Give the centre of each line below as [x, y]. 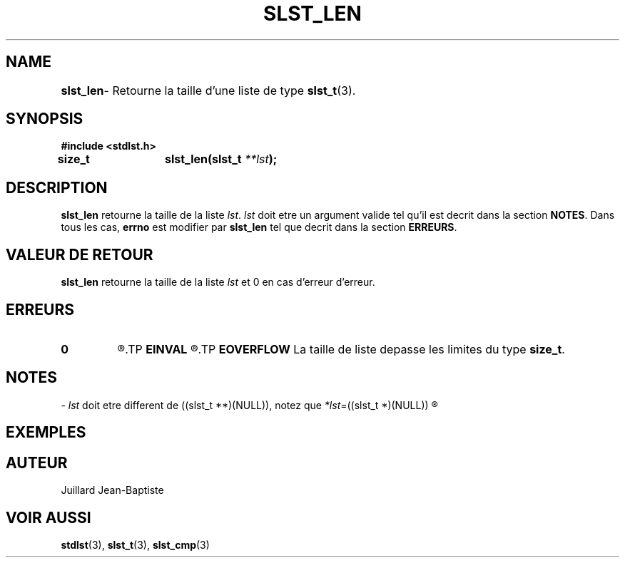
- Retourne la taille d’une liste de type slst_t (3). [230, 90]
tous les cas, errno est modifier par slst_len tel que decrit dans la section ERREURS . [259, 227]
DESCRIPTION [57, 187]
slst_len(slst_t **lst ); [221, 159]
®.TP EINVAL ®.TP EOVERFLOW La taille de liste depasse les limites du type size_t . [341, 349]
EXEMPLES [46, 433]
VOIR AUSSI [49, 517]
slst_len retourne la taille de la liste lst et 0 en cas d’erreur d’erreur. [218, 282]
